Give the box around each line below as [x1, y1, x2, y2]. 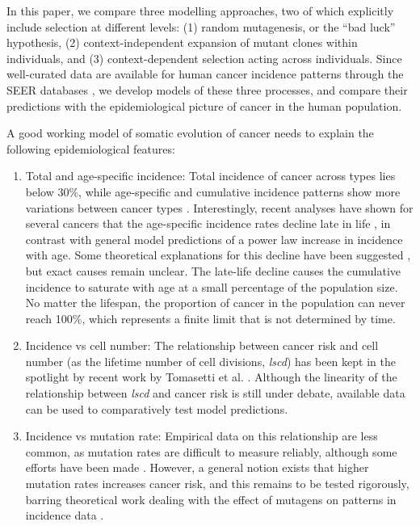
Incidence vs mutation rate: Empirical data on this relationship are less [25, 427, 378, 444]
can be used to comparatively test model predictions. [25, 400, 288, 417]
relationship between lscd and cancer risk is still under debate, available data [25, 385, 405, 402]
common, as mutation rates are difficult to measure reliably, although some [25, 443, 397, 460]
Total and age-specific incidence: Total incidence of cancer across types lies [25, 167, 396, 184]
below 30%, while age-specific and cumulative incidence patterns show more [25, 183, 401, 200]
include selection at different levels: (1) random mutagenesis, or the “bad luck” [6, 18, 396, 35]
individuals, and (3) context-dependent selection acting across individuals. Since [6, 49, 402, 66]
